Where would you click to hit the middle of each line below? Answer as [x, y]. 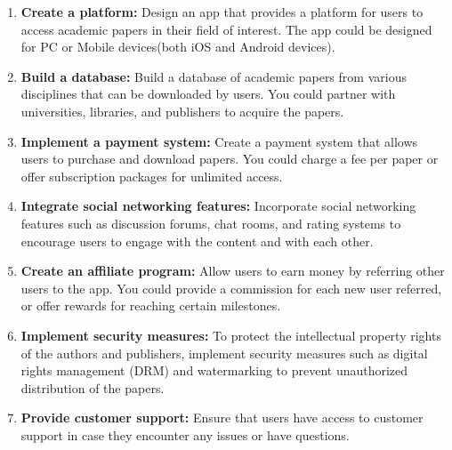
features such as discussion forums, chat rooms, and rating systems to [211, 223]
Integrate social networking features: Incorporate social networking [218, 206]
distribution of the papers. [93, 387]
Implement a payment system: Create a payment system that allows [219, 141]
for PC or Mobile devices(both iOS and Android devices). [178, 47]
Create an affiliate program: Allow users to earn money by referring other [233, 271]
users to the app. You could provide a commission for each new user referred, [231, 288]
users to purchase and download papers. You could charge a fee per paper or [230, 159]
